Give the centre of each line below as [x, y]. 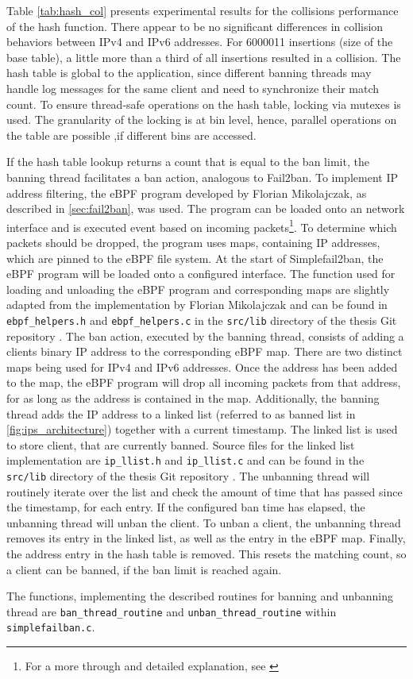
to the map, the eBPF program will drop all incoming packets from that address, [204, 382]
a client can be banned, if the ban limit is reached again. [144, 569]
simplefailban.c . [51, 627]
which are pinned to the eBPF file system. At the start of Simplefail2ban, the [195, 258]
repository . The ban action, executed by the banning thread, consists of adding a [205, 336]
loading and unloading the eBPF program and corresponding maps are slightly [198, 289]
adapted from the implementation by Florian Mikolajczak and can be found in [197, 305]
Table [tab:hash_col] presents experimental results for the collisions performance [203, 10]
